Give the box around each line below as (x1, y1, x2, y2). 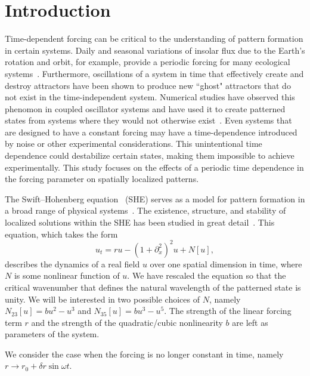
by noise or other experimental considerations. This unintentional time (5, 137, 262, 150)
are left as (232, 316, 268, 328)
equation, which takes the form (5, 227, 118, 240)
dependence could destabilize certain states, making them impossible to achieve (5, 149, 294, 162)
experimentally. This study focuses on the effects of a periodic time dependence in (5, 161, 304, 173)
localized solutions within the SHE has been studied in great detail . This (5, 216, 275, 229)
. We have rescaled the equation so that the (127, 269, 286, 282)
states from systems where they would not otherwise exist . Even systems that (5, 114, 292, 127)
